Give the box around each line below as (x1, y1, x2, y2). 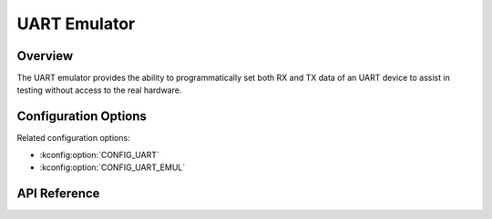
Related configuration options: (16, 133, 131, 144)
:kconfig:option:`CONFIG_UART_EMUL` (39, 162, 186, 173)
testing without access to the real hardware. (16, 85, 182, 95)
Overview (16, 48, 74, 64)
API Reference (16, 185, 100, 201)
